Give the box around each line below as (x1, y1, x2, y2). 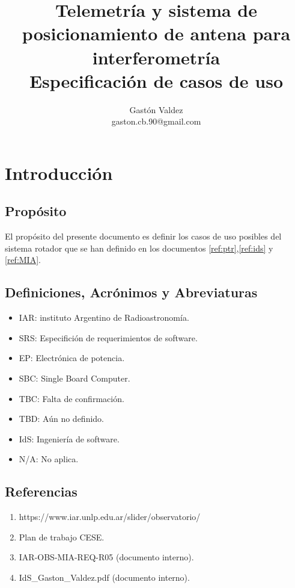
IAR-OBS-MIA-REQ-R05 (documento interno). (19, 551, 194, 563)
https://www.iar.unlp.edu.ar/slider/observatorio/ (19, 510, 201, 523)
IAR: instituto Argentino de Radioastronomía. (19, 311, 189, 324)
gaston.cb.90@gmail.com (111, 115, 201, 128)
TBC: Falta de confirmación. (19, 392, 124, 404)
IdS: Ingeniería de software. (19, 432, 120, 445)
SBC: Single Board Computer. (19, 372, 130, 385)
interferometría (92, 45, 220, 69)
